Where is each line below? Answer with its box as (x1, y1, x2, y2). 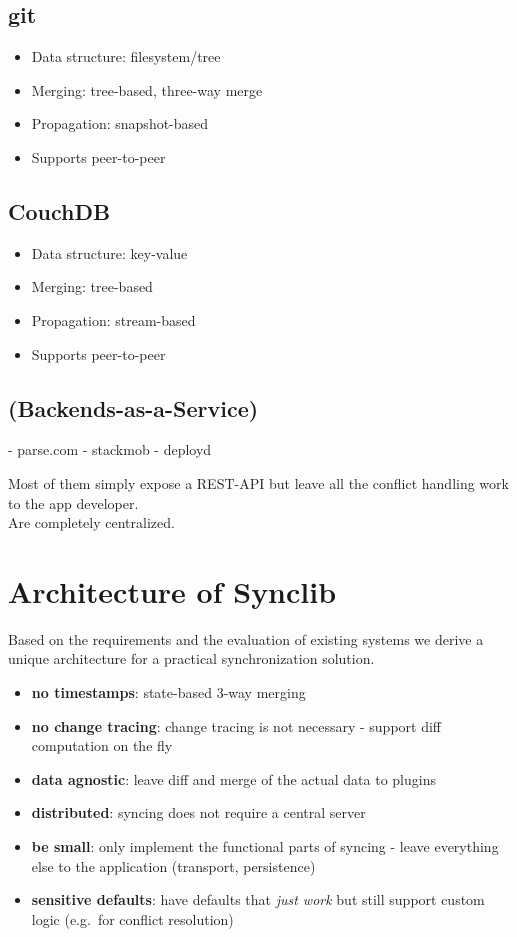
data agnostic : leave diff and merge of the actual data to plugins (31, 768, 436, 789)
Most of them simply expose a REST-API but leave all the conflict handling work (8, 472, 509, 493)
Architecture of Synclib (8, 570, 337, 611)
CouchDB (8, 195, 111, 226)
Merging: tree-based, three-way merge (31, 79, 263, 100)
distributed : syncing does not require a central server (31, 802, 366, 823)
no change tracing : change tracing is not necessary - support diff (31, 715, 442, 736)
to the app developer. (8, 492, 139, 513)
